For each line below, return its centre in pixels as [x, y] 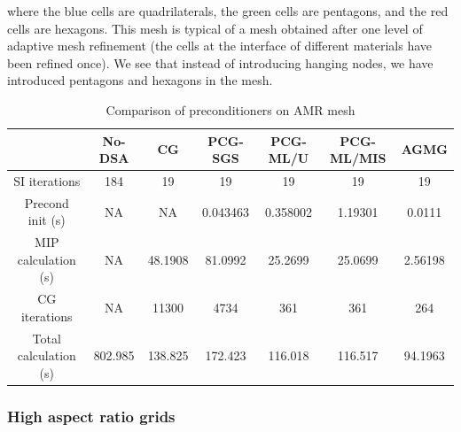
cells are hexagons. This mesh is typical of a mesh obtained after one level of [215, 28]
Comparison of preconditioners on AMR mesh [230, 109]
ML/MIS [358, 158]
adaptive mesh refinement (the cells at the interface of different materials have [220, 46]
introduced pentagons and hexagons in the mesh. [140, 80]
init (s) [47, 220]
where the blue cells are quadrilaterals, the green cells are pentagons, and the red [228, 11]
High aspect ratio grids [91, 416]
